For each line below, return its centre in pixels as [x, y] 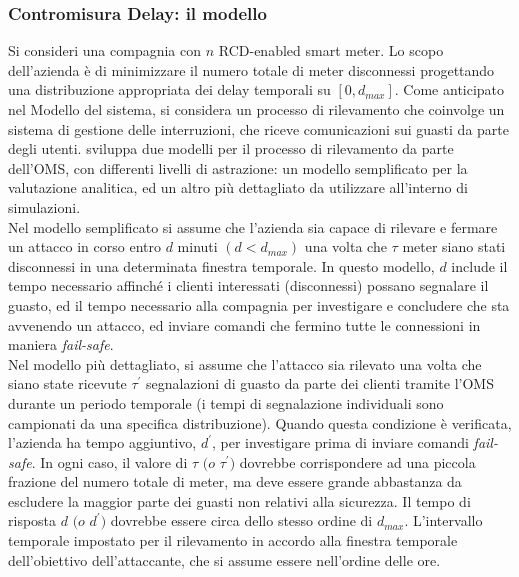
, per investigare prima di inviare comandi [340, 442]
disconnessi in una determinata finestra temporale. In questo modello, [221, 265]
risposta [32, 520]
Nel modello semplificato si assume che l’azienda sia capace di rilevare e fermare [253, 226]
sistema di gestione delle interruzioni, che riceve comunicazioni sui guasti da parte [259, 128]
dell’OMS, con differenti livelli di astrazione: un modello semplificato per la [238, 167]
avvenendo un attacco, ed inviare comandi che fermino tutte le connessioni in [244, 324]
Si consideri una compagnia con [105, 50]
